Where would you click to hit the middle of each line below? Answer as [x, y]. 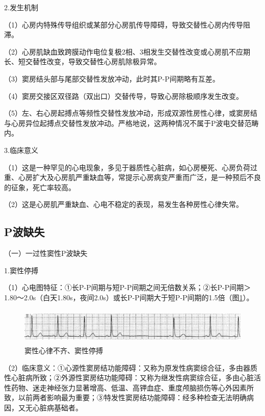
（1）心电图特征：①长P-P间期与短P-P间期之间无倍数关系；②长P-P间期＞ [128, 287]
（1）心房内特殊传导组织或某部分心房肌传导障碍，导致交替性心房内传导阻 [127, 24]
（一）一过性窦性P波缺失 [46, 253]
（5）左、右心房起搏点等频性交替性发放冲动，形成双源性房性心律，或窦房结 [131, 113]
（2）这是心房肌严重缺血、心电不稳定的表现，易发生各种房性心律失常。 [124, 204]
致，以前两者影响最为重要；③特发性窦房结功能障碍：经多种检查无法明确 [125, 397]
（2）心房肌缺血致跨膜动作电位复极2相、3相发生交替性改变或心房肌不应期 [127, 51]
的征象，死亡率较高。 [40, 187]
